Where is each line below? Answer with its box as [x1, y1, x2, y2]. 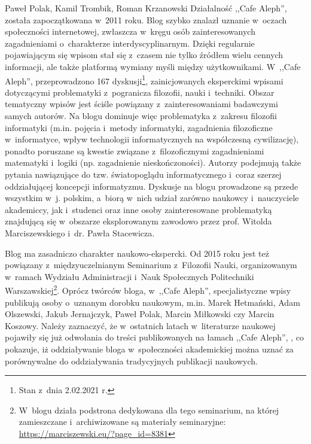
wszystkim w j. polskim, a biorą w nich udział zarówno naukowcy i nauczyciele [5, 191, 299, 204]
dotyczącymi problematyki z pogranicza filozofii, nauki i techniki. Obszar [5, 86, 275, 98]
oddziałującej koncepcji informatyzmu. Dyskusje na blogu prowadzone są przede [5, 180, 298, 192]
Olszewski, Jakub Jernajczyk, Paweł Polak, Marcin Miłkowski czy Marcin [5, 308, 275, 320]
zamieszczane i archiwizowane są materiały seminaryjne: [19, 415, 226, 428]
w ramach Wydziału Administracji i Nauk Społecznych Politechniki [5, 270, 254, 282]
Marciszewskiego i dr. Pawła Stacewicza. [5, 226, 155, 239]
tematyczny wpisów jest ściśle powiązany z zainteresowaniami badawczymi [5, 98, 278, 110]
